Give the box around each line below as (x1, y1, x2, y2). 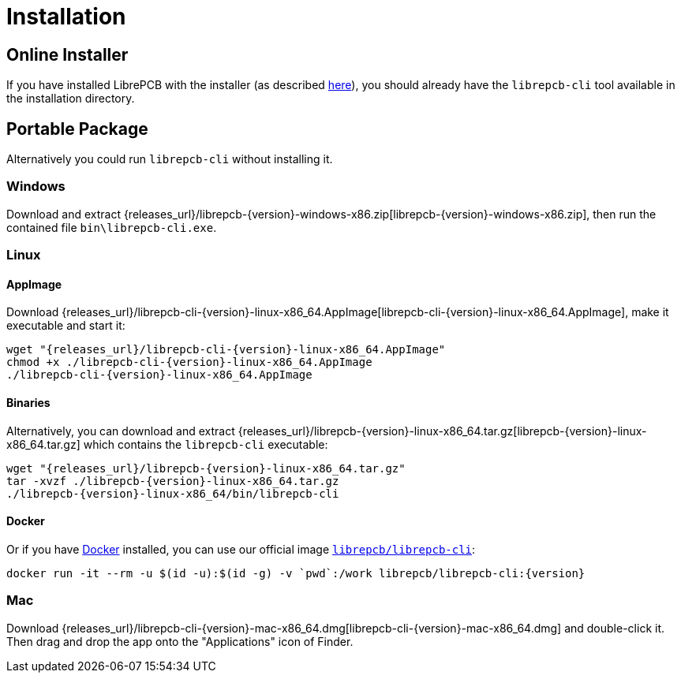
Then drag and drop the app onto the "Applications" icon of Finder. (6, 634, 354, 648)
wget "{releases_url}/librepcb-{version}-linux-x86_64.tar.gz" (6, 461, 406, 475)
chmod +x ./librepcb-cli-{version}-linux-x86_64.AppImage (6, 356, 372, 369)
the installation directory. (6, 91, 135, 106)
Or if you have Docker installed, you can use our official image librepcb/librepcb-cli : (6, 542, 476, 556)
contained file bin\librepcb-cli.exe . (6, 220, 217, 234)
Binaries (6, 395, 51, 409)
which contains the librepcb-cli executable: (83, 437, 328, 451)
